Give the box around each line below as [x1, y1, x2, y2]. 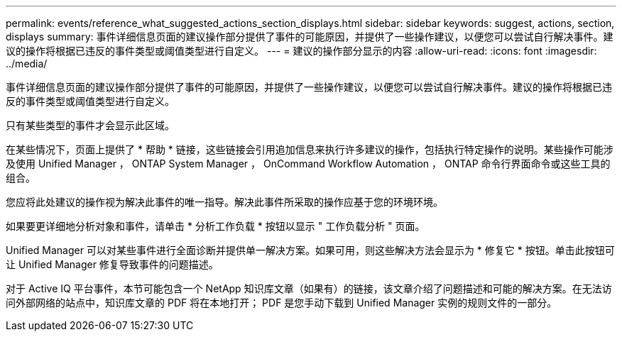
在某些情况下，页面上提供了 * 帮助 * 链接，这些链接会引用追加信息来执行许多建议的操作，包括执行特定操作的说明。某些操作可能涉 [6, 143, 613, 155]
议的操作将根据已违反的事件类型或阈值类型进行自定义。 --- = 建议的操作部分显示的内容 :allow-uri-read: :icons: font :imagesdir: [6, 45, 597, 57]
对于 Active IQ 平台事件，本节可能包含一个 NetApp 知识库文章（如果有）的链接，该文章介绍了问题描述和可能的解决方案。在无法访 [6, 282, 612, 294]
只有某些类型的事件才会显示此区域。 [6, 119, 175, 131]
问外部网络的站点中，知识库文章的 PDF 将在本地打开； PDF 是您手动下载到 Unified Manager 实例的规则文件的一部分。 [6, 297, 557, 309]
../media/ [6, 57, 48, 70]
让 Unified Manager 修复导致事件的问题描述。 [6, 258, 219, 270]
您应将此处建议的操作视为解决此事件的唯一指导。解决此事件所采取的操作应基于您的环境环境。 [6, 196, 443, 208]
